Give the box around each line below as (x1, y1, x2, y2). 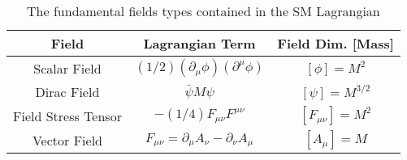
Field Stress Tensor (13, 106, 122, 125)
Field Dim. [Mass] (277, 34, 394, 53)
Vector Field (32, 130, 102, 149)
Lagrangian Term (143, 34, 256, 53)
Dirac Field (35, 82, 100, 101)
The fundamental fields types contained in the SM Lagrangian (27, 2, 380, 20)
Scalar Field (33, 58, 102, 78)
